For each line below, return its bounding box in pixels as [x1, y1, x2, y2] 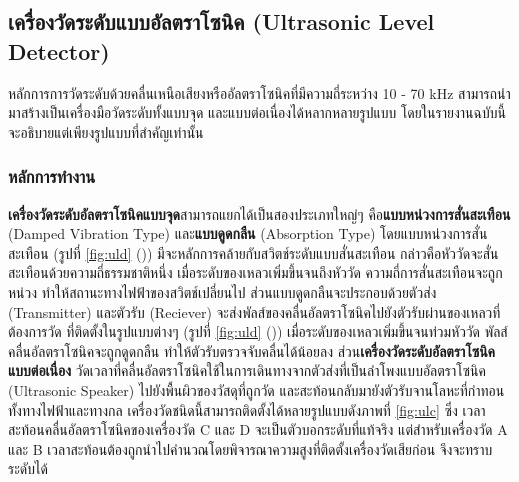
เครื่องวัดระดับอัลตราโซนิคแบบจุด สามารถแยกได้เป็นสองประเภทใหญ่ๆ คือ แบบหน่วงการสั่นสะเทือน [8, 203, 511, 224]
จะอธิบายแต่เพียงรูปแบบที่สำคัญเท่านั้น [8, 121, 204, 142]
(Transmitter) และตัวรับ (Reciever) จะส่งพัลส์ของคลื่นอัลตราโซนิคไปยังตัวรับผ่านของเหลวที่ [8, 301, 501, 322]
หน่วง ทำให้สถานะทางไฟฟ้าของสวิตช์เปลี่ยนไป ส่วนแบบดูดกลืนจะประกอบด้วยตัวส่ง [8, 281, 437, 302]
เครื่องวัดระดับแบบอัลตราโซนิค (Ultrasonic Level [8, 6, 435, 37]
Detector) [8, 35, 110, 66]
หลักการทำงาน [8, 164, 96, 189]
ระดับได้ [8, 458, 48, 479]
